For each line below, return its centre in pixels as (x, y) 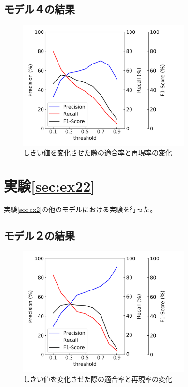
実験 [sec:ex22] (50, 186)
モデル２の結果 (39, 235)
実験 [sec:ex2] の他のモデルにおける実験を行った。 (80, 209)
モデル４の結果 (39, 9)
